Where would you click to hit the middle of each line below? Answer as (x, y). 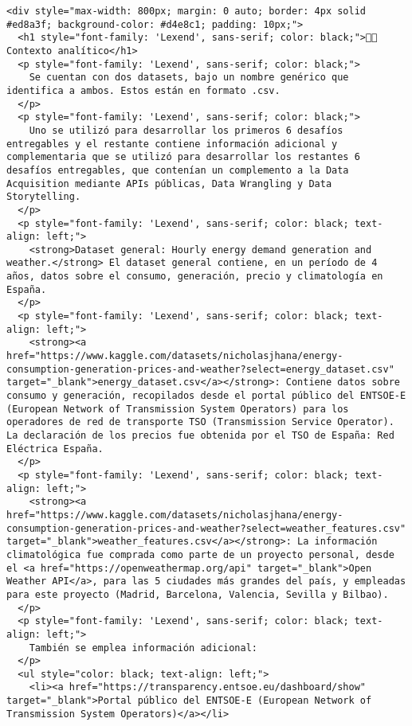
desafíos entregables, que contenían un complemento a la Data (178, 170)
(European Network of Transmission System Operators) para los (178, 409)
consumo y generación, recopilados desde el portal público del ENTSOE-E (206, 396)
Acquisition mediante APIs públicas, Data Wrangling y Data (169, 183)
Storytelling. (44, 197)
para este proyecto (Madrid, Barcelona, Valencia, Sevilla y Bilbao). (198, 594)
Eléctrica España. (55, 449)
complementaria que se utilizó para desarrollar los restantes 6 (183, 157)
